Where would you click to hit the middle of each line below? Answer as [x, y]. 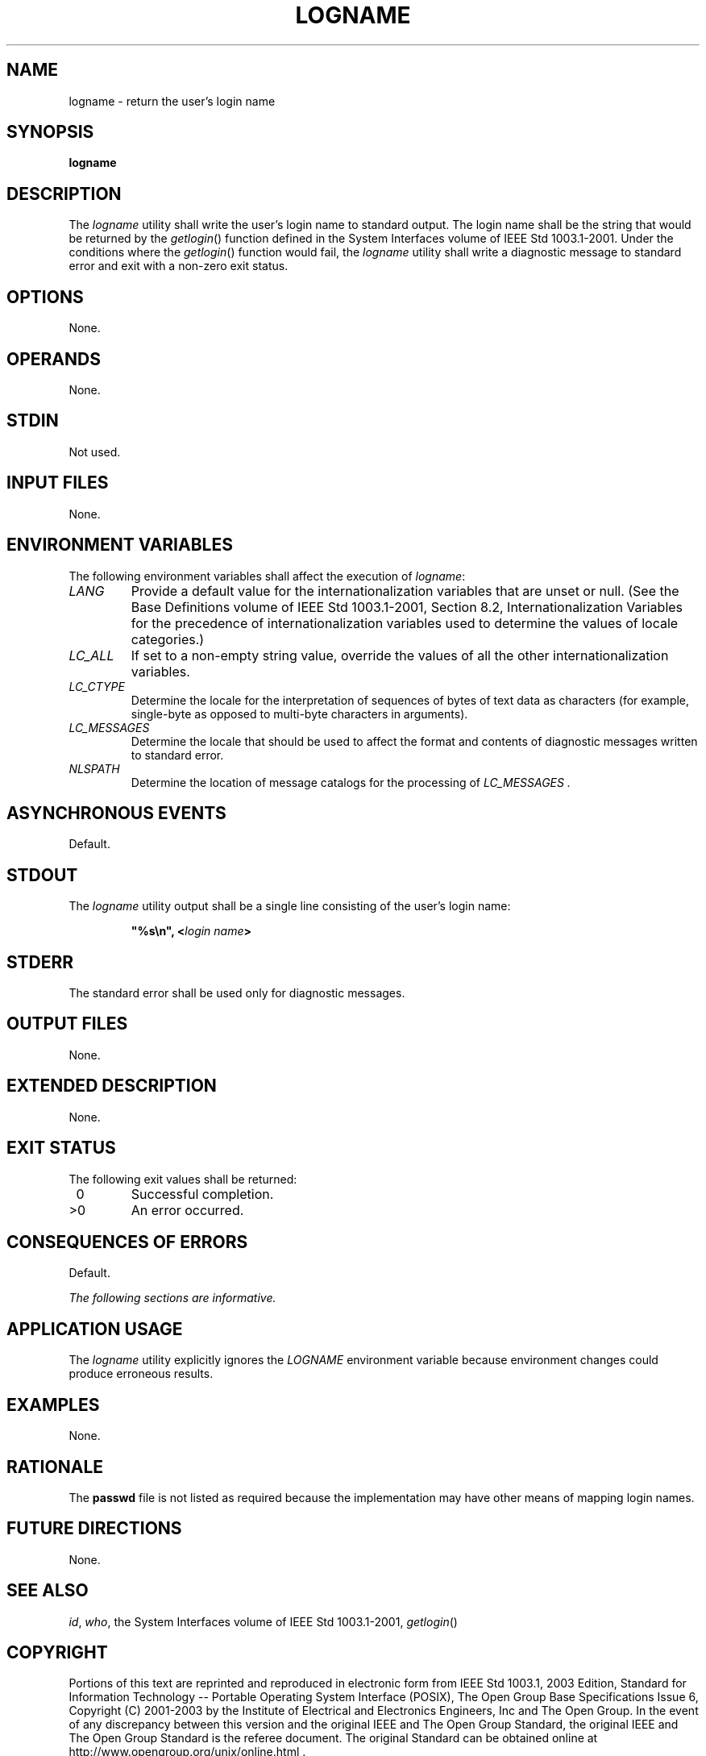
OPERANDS [54, 359]
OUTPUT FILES [67, 1024]
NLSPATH [94, 768]
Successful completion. [202, 1194]
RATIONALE [55, 1467]
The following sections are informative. [172, 1298]
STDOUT [42, 875]
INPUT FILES [58, 483]
